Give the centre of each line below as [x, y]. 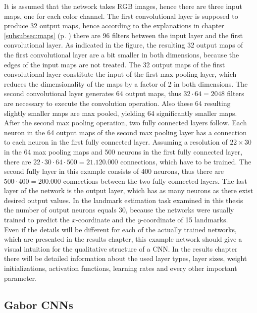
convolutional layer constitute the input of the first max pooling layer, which [120, 74]
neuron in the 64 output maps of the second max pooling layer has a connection [125, 132]
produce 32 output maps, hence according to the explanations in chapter [114, 26]
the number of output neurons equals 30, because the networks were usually [119, 210]
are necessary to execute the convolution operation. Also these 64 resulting [117, 103]
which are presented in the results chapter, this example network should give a [123, 239]
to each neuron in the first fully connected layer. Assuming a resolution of [116, 142]
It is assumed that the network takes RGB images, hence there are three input [123, 6]
